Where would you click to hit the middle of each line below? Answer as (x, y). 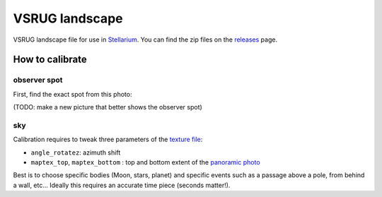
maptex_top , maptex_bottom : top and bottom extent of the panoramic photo (146, 162)
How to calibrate (50, 60)
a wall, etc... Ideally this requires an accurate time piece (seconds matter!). (122, 185)
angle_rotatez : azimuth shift (76, 153)
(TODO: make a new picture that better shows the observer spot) (108, 107)
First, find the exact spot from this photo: (73, 94)
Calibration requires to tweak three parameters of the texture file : (108, 139)
